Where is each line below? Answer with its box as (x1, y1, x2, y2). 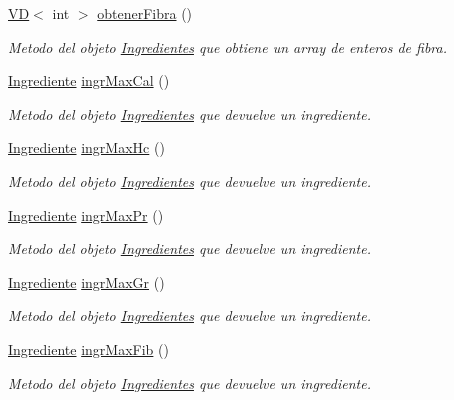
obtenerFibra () (97, 3, 193, 23)
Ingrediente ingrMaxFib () (8, 338, 169, 359)
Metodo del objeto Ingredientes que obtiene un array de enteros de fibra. (8, 36, 447, 57)
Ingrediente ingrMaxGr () (8, 271, 165, 292)
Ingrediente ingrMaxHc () (8, 137, 165, 158)
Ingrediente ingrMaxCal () (8, 70, 170, 91)
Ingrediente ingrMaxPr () (8, 204, 164, 225)
